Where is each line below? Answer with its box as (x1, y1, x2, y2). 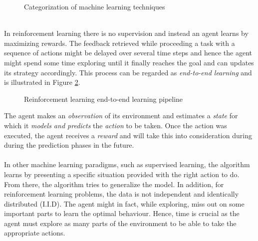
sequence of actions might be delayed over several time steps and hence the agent (4, 47, 252, 58)
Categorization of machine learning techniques (24, 1, 165, 11)
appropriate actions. (4, 228, 65, 238)
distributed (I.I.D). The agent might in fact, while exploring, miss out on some (4, 198, 245, 209)
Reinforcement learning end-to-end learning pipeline (24, 93, 183, 104)
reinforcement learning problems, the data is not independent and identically (4, 189, 239, 199)
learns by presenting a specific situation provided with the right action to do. (4, 169, 240, 179)
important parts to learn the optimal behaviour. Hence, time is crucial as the (4, 208, 240, 219)
